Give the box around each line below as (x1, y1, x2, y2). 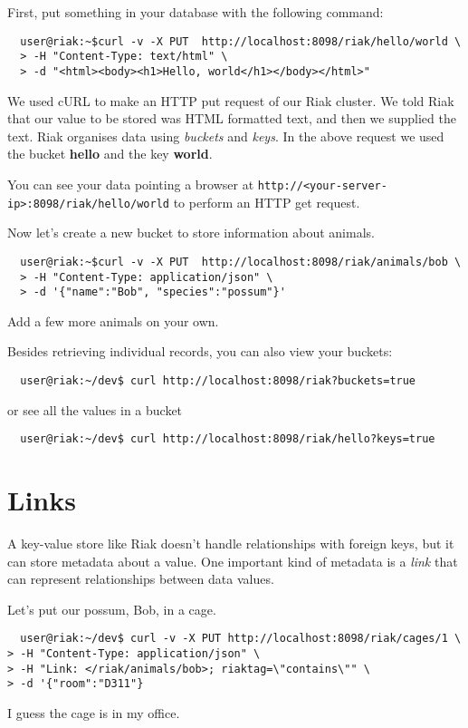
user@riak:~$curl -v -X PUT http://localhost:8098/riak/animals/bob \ (20, 255, 462, 268)
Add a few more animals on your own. (7, 311, 219, 330)
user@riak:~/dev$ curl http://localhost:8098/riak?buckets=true (20, 374, 416, 387)
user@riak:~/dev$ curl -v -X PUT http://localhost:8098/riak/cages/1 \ (20, 632, 462, 645)
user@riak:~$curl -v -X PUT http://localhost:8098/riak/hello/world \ (20, 34, 462, 48)
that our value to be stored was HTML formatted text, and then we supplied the (7, 109, 456, 128)
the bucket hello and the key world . (7, 144, 213, 163)
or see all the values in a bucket (7, 400, 183, 419)
